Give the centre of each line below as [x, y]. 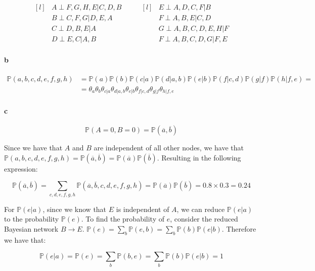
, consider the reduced [204, 219]
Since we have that [33, 148]
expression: [21, 168]
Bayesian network [31, 228]
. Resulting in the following [199, 157]
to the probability [32, 219]
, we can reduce [201, 209]
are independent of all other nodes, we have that [169, 148]
